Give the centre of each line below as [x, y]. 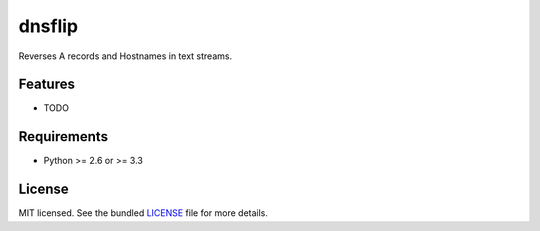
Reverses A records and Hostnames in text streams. [125, 56]
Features [46, 84]
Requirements [63, 136]
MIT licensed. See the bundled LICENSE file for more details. [143, 213]
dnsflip [48, 26]
